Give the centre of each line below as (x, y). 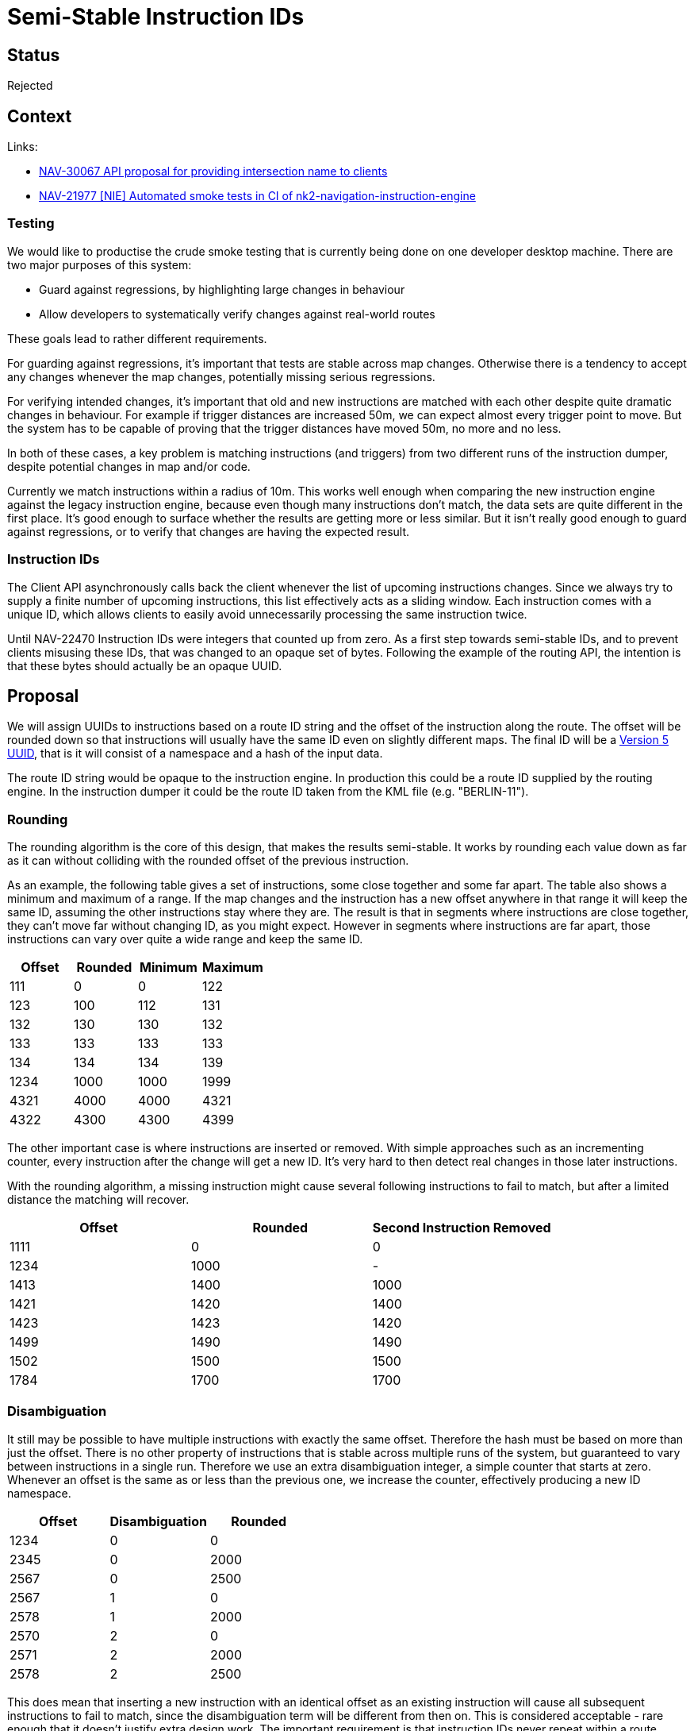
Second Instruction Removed (462, 1228)
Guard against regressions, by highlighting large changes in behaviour (222, 289)
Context (40, 116)
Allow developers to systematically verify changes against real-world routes (237, 314)
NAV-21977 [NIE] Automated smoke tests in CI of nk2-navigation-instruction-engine (257, 196)
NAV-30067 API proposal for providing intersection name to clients (213, 172)
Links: (23, 147)
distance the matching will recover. (98, 1200)
